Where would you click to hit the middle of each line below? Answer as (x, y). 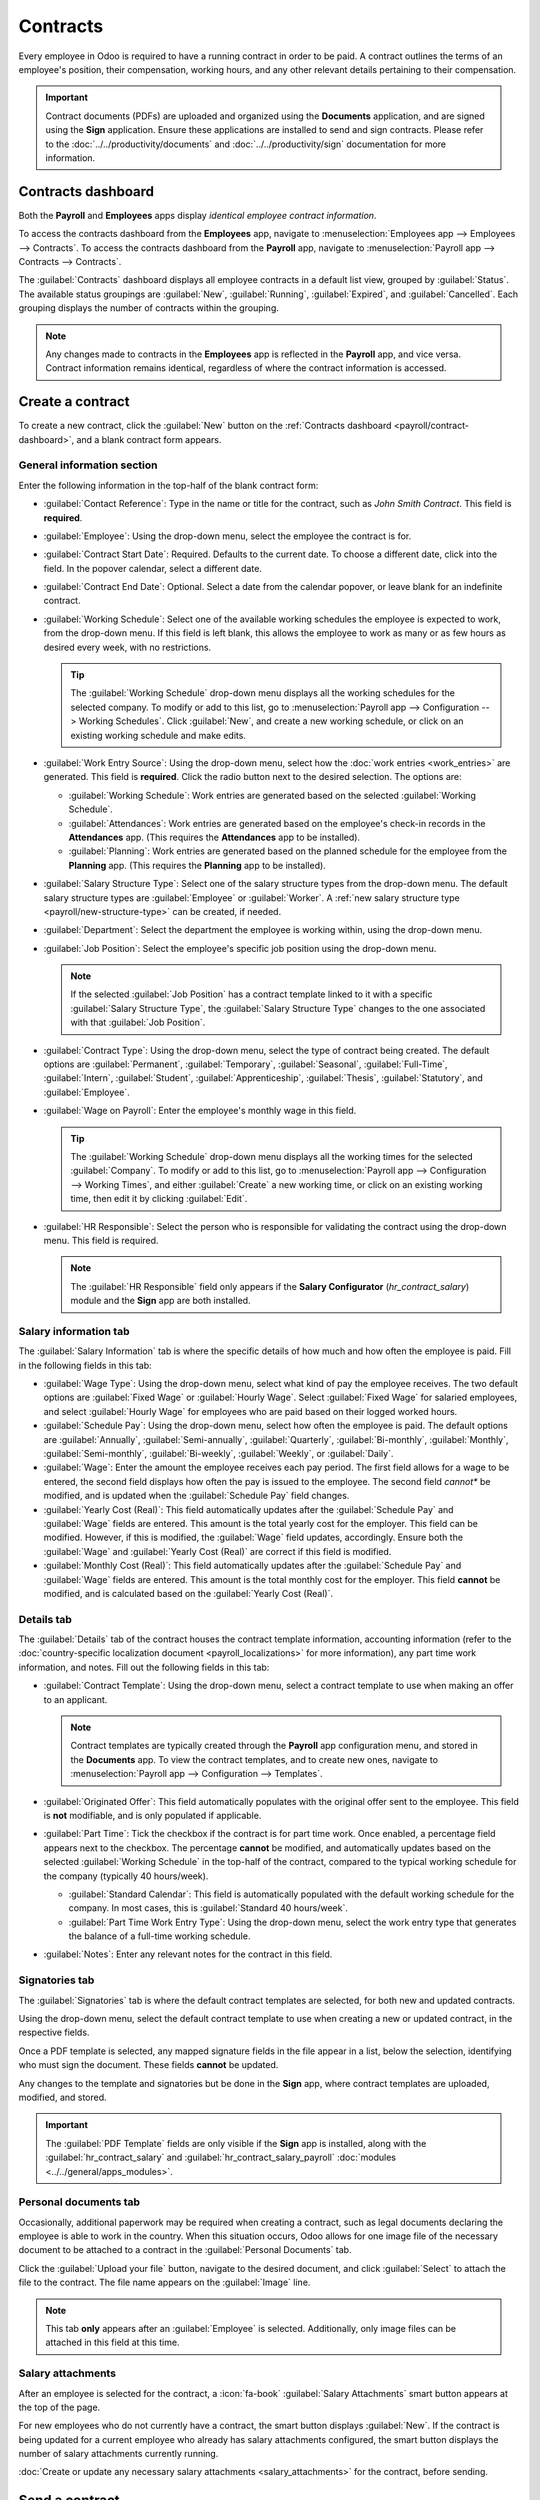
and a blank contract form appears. (149, 439)
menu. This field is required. (101, 1240)
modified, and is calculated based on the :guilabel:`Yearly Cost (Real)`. (188, 1593)
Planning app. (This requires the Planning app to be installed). (197, 865)
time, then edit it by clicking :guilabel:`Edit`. (159, 1199)
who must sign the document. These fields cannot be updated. (148, 2065)
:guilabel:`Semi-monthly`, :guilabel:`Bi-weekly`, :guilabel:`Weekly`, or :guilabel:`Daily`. (218, 1453)
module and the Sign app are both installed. (160, 1301)
